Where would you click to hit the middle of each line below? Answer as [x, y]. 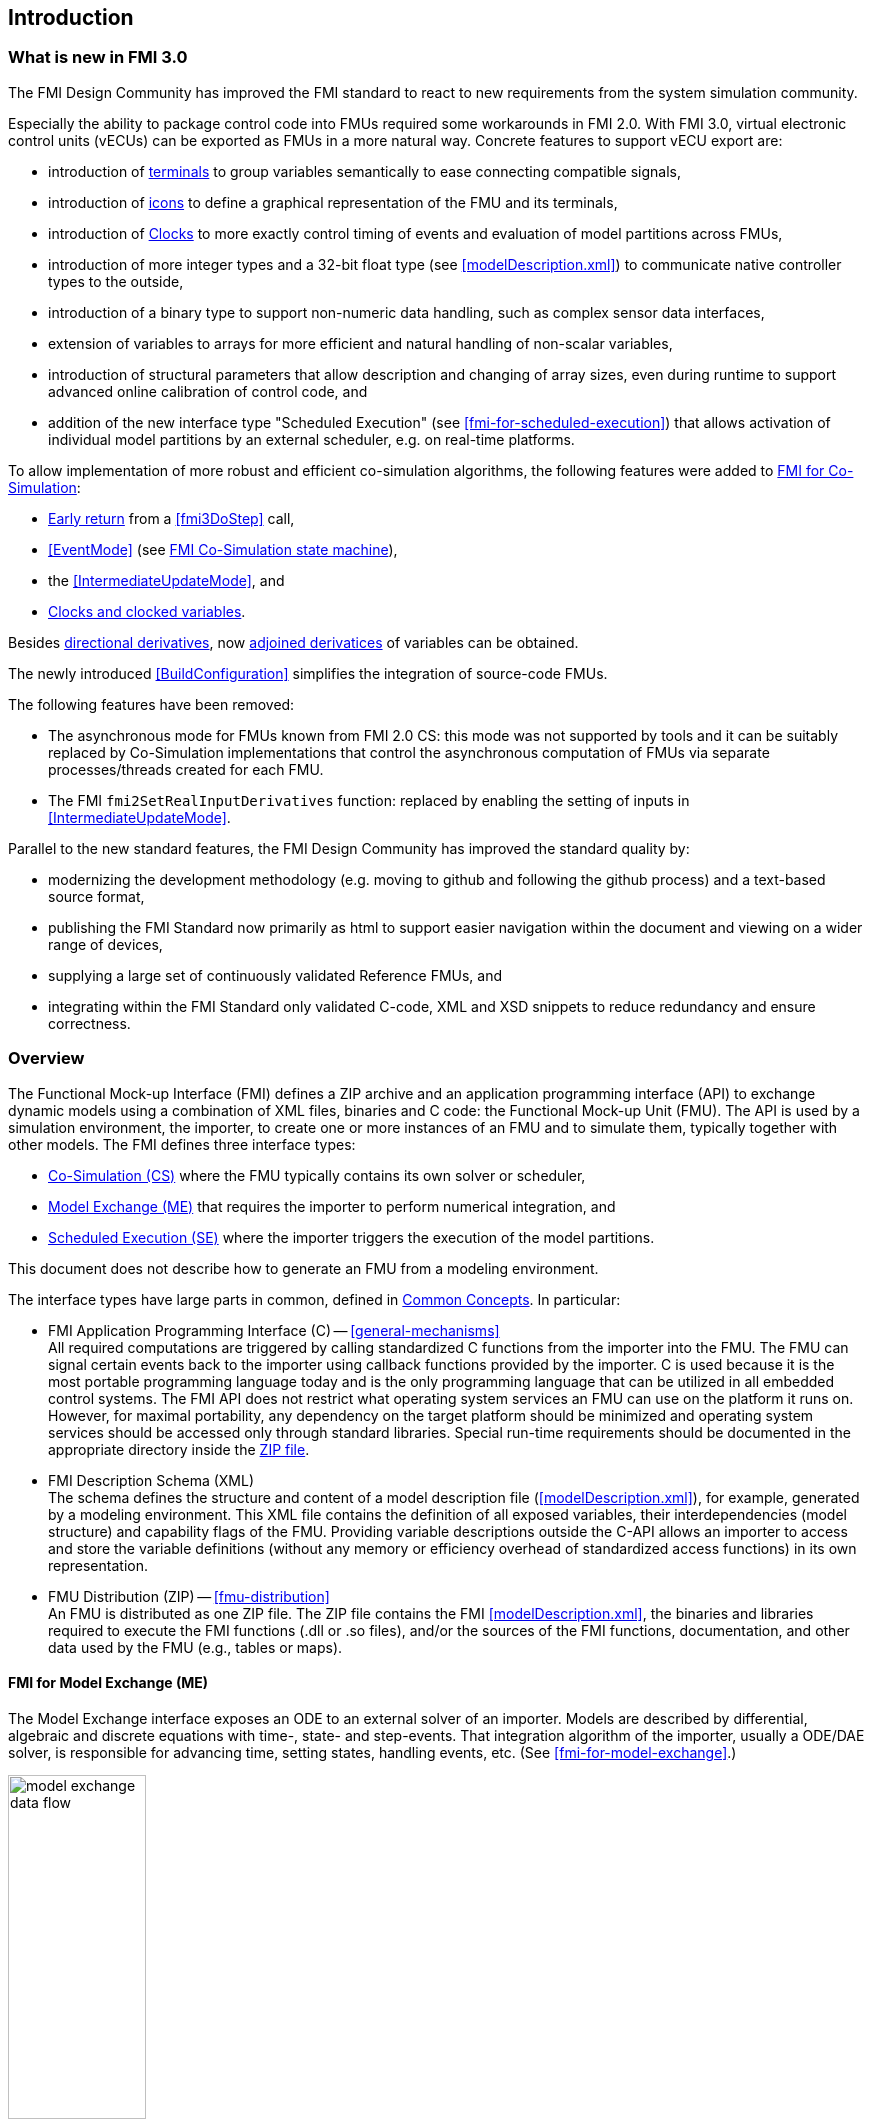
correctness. [89, 1023]
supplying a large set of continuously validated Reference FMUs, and [275, 975]
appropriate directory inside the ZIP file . [179, 1449]
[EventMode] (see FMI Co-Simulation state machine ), [223, 549]
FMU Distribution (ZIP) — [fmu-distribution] [189, 1596]
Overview [46, 1058]
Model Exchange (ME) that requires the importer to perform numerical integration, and [332, 1206]
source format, [96, 896]
